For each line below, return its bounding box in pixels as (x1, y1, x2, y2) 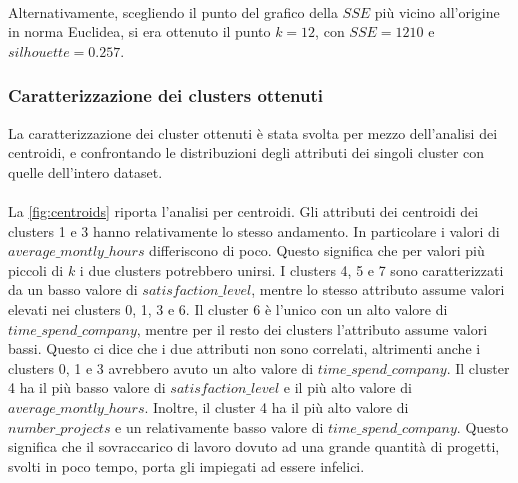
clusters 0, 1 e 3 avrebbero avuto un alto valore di (8, 357, 314, 378)
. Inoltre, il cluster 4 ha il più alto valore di (144, 396, 409, 417)
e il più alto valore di (283, 377, 412, 398)
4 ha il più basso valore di (8, 377, 166, 398)
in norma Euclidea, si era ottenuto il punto (8, 21, 271, 42)
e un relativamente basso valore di (115, 416, 324, 437)
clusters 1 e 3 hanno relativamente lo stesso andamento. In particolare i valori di (8, 220, 500, 241)
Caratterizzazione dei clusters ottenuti (8, 83, 324, 108)
